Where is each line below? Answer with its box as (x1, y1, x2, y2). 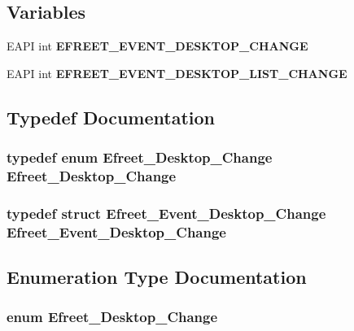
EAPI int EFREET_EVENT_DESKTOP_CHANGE (7, 37, 308, 54)
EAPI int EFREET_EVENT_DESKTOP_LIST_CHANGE (7, 64, 347, 81)
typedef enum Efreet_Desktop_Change (7, 147, 273, 168)
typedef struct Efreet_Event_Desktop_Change (7, 203, 326, 223)
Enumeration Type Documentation (7, 264, 307, 290)
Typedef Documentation (7, 104, 215, 129)
